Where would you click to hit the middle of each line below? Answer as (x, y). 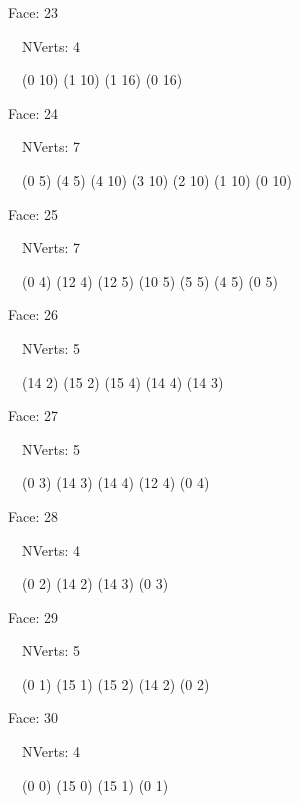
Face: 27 (33, 415)
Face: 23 (33, 12)
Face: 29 (33, 616)
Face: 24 (33, 112)
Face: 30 (33, 717)
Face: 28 (33, 515)
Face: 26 (33, 314)
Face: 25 (33, 213)
